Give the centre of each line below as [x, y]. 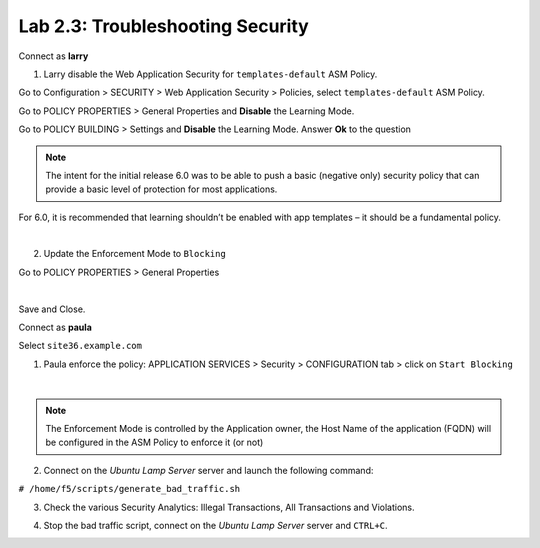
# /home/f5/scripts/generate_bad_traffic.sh [129, 489]
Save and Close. [52, 309]
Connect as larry [53, 56]
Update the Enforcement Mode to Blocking [135, 254]
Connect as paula [55, 327]
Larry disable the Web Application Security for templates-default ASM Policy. [210, 74]
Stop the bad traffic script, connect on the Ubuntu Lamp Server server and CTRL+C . [216, 525]
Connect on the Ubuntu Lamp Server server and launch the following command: [208, 470]
